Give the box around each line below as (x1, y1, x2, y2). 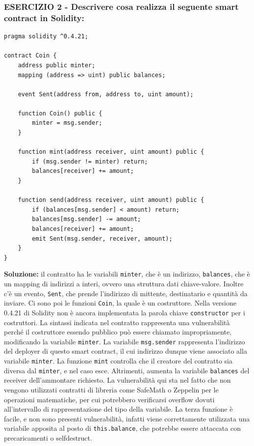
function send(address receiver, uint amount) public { (18, 196, 204, 204)
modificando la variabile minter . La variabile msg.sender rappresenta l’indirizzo (4, 336, 245, 346)
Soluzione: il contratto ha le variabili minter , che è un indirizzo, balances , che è (4, 269, 250, 279)
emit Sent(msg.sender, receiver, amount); (32, 235, 173, 242)
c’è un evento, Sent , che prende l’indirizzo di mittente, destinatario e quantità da (4, 288, 248, 298)
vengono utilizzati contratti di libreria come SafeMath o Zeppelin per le (4, 384, 219, 394)
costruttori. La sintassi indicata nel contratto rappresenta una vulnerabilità (4, 317, 230, 327)
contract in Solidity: (4, 11, 84, 24)
